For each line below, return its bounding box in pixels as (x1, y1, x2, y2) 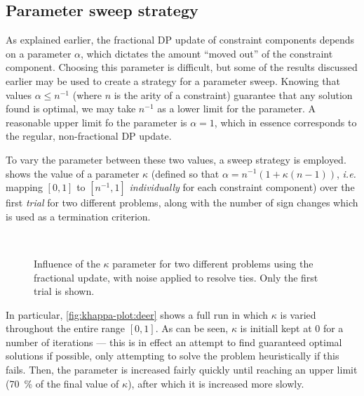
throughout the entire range (6, 321, 126, 336)
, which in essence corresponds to (214, 114, 357, 129)
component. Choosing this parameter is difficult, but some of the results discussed (6, 60, 358, 74)
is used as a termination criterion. (6, 209, 151, 223)
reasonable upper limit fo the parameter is (6, 114, 187, 129)
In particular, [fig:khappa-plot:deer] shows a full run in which (6, 307, 269, 322)
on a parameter (6, 46, 72, 60)
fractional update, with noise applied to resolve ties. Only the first (34, 270, 318, 284)
